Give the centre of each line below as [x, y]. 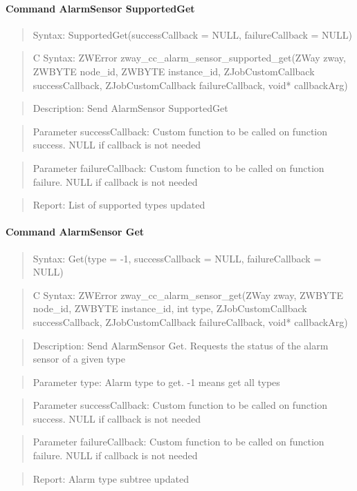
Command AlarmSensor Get [75, 232]
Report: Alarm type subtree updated [111, 478]
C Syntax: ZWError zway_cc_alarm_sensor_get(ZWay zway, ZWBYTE [188, 295]
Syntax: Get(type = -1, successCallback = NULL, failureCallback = [177, 258]
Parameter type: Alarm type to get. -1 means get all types [156, 382]
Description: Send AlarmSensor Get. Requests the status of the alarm [181, 345]
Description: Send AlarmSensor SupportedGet [130, 108]
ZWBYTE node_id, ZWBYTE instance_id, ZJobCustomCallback [174, 71]
